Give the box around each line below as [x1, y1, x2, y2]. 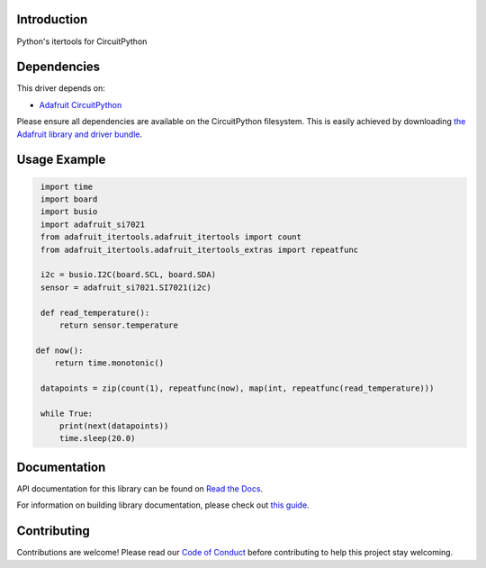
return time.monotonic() [54, 358, 165, 368]
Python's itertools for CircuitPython [16, 36, 148, 47]
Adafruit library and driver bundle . [16, 129, 143, 140]
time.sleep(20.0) [58, 433, 136, 444]
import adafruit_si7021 [40, 219, 146, 230]
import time [40, 181, 94, 192]
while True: [40, 408, 94, 419]
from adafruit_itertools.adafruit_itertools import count [40, 232, 301, 242]
